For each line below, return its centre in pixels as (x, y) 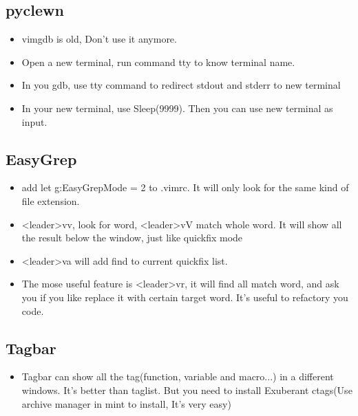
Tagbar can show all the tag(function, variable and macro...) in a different (178, 376)
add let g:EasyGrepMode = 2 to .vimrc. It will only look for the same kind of (185, 187)
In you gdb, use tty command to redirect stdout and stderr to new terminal (181, 85)
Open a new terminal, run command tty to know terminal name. (158, 62)
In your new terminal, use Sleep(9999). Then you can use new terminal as (177, 108)
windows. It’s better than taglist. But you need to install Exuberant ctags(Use (187, 390)
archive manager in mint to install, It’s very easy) (126, 403)
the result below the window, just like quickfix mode (132, 238)
